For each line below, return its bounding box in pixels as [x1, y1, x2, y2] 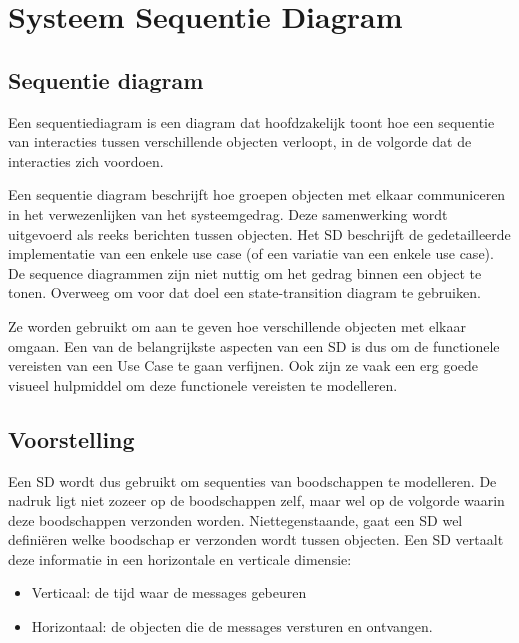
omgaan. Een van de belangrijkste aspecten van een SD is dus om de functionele [8, 335, 500, 356]
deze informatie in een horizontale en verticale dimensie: [8, 548, 352, 569]
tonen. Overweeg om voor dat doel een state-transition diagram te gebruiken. [8, 282, 481, 303]
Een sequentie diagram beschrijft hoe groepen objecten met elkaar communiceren [8, 184, 506, 205]
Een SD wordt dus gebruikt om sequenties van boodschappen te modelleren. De [8, 470, 497, 491]
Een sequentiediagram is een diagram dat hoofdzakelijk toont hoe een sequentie [8, 111, 495, 132]
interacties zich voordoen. [8, 150, 164, 171]
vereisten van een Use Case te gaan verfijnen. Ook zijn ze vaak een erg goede [8, 355, 479, 376]
